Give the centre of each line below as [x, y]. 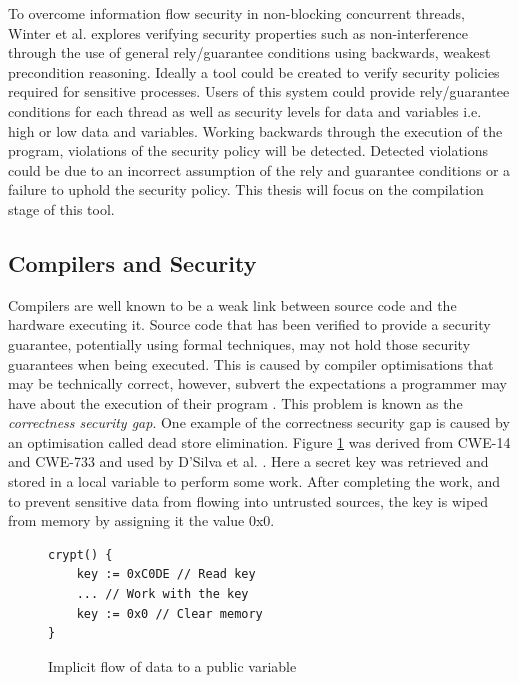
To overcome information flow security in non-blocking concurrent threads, [236, 13]
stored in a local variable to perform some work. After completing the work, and [254, 481]
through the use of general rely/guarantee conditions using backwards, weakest [249, 52]
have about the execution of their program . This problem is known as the [235, 402]
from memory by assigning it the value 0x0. [141, 520]
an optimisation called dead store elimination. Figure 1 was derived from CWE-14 [259, 441]
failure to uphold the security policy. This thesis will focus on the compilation [246, 189]
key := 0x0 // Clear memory [169, 613]
